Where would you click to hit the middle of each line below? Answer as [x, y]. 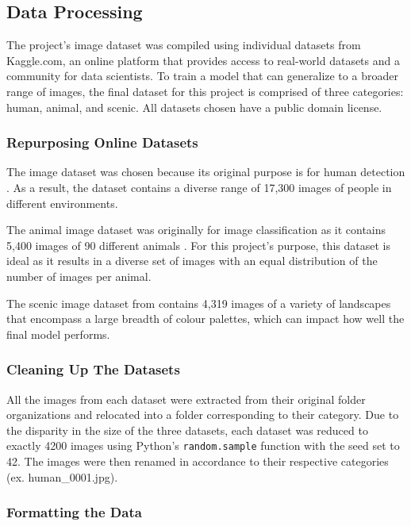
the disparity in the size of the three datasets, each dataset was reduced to [187, 430]
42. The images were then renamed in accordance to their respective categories [198, 461]
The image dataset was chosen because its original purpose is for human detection [206, 172]
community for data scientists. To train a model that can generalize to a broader [202, 76]
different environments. [62, 203]
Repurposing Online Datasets [102, 142]
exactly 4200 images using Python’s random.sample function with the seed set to [203, 445]
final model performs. [58, 334]
